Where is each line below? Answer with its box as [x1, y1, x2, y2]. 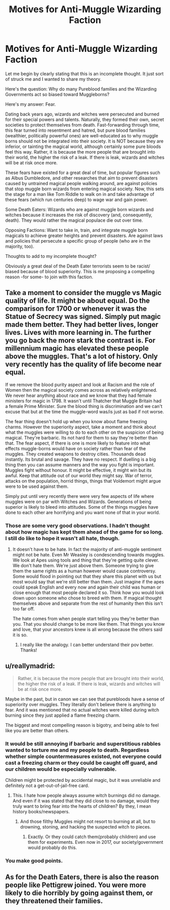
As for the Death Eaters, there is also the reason [5, 873, 159, 882]
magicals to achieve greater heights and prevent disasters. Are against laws [5, 232, 163, 239]
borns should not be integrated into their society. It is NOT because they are [5, 138, 163, 144]
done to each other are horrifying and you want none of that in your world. [5, 509, 160, 515]
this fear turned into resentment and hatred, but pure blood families [5, 127, 146, 133]
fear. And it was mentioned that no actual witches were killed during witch [5, 707, 159, 713]
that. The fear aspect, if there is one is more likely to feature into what [5, 440, 150, 446]
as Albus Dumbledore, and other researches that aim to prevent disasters [5, 174, 158, 181]
